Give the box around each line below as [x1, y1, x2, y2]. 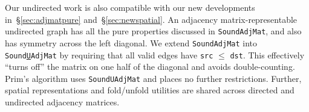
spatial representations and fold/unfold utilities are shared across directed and [5, 84, 294, 96]
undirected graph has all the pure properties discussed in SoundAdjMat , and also [5, 25, 302, 37]
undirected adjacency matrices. [5, 96, 120, 108]
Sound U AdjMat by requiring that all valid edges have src [5, 48, 213, 61]
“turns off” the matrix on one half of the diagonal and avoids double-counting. [5, 60, 295, 73]
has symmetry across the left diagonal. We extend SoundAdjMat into [5, 36, 258, 49]
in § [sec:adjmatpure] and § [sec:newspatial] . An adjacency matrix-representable [5, 13, 298, 25]
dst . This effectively [230, 48, 305, 61]
